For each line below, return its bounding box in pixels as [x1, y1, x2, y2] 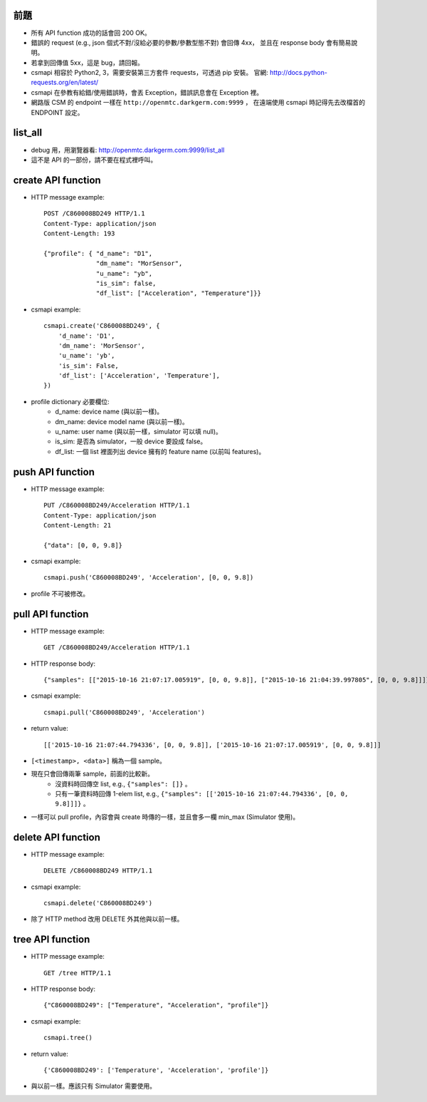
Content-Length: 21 [43, 521, 112, 529]
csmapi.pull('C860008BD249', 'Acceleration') [43, 708, 206, 716]
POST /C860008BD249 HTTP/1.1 [43, 210, 145, 217]
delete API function [13, 831, 101, 843]
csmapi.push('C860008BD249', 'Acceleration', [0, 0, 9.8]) [43, 574, 254, 582]
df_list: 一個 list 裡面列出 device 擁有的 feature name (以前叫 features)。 [55, 447, 265, 455]
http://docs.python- [269, 68, 327, 77]
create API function [13, 174, 101, 186]
